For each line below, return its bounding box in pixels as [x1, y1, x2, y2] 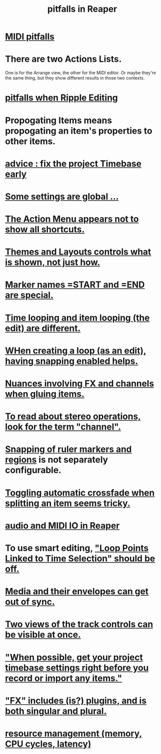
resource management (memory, [5, 728, 142, 739]
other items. [5, 136, 56, 147]
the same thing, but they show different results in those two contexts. [5, 75, 145, 81]
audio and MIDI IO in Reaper [5, 520, 120, 531]
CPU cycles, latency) [5, 738, 92, 750]
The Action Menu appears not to [5, 214, 139, 224]
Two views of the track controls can [5, 619, 153, 630]
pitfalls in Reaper [47, 3, 117, 15]
